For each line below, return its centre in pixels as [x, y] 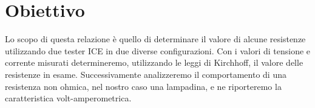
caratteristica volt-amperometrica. [68, 98]
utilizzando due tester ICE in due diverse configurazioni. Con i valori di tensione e [158, 50]
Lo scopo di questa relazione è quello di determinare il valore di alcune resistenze [155, 39]
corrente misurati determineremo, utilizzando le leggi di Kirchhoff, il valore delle [154, 62]
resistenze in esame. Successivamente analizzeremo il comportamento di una [146, 74]
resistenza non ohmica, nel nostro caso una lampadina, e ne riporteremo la [143, 86]
